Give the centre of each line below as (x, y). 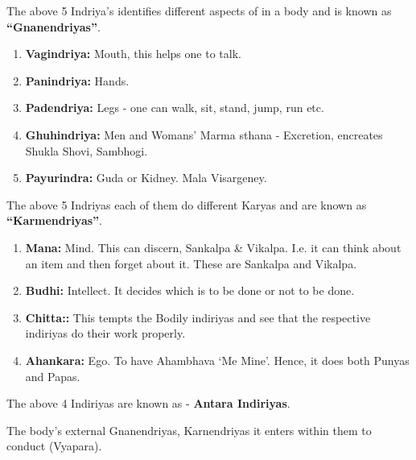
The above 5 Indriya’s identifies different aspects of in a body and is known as (199, 10)
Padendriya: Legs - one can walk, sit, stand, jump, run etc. (175, 108)
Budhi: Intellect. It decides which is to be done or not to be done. (190, 290)
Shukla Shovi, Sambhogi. (86, 150)
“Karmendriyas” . (54, 220)
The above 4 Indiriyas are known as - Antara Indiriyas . (148, 403)
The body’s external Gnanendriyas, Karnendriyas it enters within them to (189, 430)
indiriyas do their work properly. (105, 333)
